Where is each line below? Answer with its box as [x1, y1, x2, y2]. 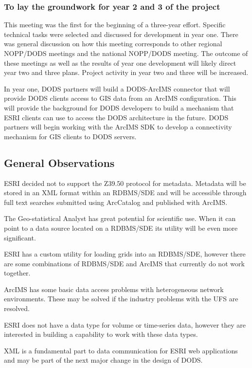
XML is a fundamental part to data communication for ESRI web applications [4, 345, 238, 355]
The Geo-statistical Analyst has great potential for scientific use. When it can [4, 213, 236, 223]
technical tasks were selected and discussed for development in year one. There [4, 29, 238, 39]
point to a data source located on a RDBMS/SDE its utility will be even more [4, 222, 238, 233]
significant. [4, 232, 36, 242]
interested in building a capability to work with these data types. [4, 329, 198, 339]
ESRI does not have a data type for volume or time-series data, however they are [4, 319, 246, 330]
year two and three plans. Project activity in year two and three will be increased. [4, 67, 249, 77]
